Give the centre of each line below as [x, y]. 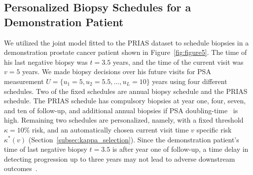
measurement [24, 81]
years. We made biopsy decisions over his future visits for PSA [117, 71]
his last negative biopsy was [46, 62]
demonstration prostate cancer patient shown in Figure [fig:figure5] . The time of [126, 52]
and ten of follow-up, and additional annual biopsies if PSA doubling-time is [121, 110]
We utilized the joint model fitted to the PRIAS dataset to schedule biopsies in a [126, 42]
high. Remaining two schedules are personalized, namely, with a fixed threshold [124, 120]
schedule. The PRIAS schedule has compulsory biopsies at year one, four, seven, [125, 101]
